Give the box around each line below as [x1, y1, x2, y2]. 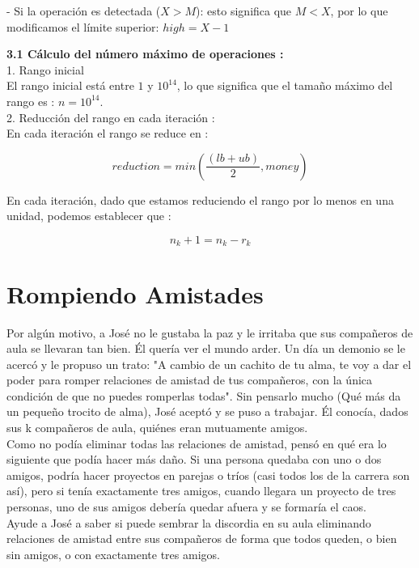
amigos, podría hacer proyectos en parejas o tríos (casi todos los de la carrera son [6, 466, 410, 483]
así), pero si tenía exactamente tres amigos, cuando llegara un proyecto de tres [6, 482, 396, 499]
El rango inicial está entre [6, 77, 134, 94]
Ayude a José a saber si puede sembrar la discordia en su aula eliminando [6, 514, 371, 531]
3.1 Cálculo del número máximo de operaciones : [6, 45, 284, 62]
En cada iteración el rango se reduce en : [6, 125, 209, 142]
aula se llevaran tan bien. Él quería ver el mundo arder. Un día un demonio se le [6, 340, 405, 357]
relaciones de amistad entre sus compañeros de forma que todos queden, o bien [6, 530, 397, 547]
